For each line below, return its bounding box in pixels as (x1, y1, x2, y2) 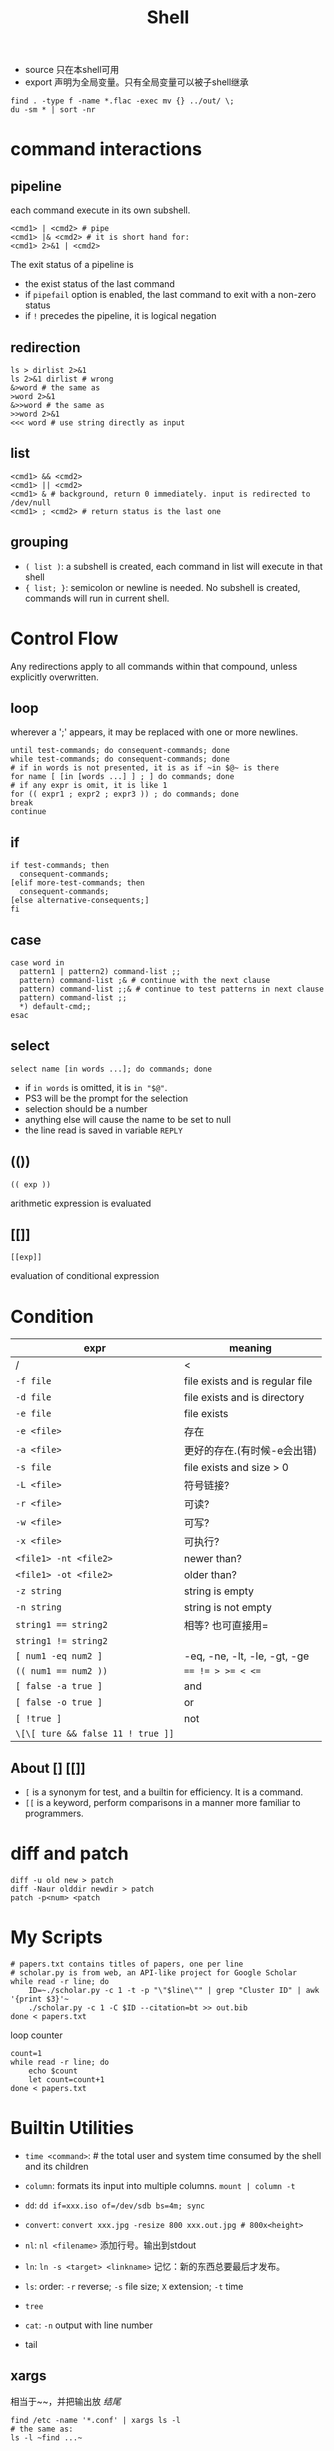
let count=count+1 (28, 2075, 105, 2085)
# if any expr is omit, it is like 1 (10, 781, 168, 791)
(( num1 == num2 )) (15, 1666, 108, 1677)
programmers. (24, 1807, 84, 1820)
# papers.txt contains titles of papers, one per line (10, 1959, 244, 1970)
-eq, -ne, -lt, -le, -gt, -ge (183, 1649, 310, 1663)
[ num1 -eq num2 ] (15, 1651, 103, 1662)
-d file (15, 1392, 52, 1403)
